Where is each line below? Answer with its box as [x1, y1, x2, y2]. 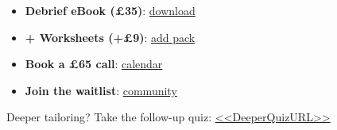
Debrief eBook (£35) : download [25, 2, 196, 18]
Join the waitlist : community [25, 82, 177, 98]
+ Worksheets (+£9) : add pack [25, 29, 196, 45]
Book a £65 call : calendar [25, 55, 163, 72]
